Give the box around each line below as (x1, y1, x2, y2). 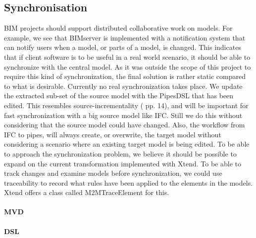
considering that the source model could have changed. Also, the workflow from (4, 119, 245, 130)
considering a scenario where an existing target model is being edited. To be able (4, 139, 250, 149)
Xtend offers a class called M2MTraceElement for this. (4, 187, 169, 198)
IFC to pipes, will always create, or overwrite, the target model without (4, 129, 221, 139)
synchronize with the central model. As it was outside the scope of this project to (4, 61, 251, 72)
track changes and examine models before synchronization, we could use (4, 168, 222, 178)
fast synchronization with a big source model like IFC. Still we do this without (4, 110, 243, 120)
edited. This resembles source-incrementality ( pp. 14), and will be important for (4, 100, 249, 110)
